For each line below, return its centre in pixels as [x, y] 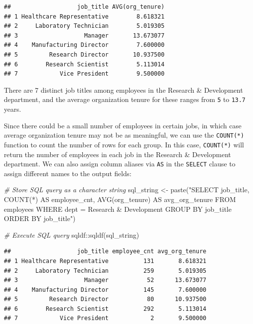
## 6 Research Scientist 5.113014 [84, 64]
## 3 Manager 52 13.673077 [105, 280]
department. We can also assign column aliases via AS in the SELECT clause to [120, 164]
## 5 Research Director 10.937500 [84, 54]
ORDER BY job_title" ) [40, 218]
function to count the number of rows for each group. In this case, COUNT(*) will [124, 144]
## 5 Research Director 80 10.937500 [105, 299]
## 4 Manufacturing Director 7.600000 [84, 45]
